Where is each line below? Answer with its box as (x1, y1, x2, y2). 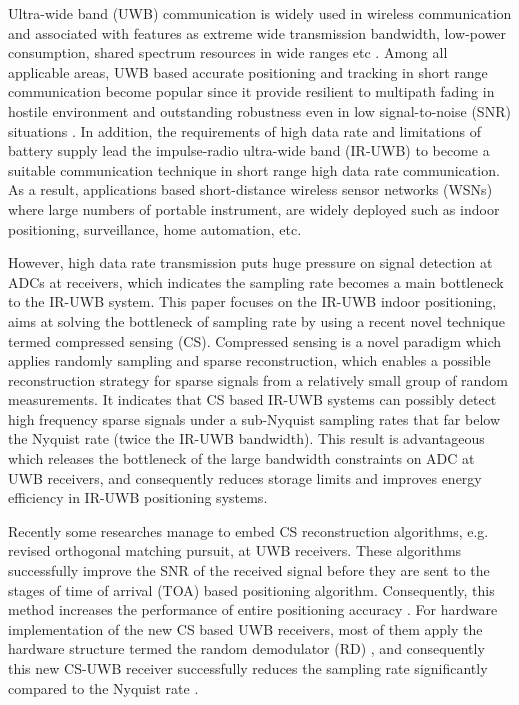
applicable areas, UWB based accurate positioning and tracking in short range (8, 61, 488, 82)
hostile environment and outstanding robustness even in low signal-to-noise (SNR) (8, 100, 511, 121)
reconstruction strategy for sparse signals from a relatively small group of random (8, 369, 508, 390)
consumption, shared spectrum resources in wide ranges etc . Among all (8, 42, 448, 63)
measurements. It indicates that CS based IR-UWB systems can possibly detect (8, 389, 497, 410)
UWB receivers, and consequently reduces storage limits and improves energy (8, 467, 482, 488)
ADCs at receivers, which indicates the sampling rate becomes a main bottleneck (8, 271, 504, 292)
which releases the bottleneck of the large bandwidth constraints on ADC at (8, 448, 475, 469)
